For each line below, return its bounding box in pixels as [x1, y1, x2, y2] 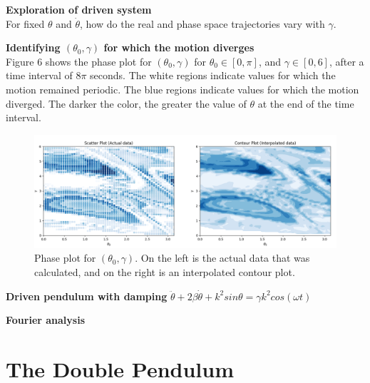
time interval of [6, 68, 73, 83]
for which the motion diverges [103, 40, 255, 55]
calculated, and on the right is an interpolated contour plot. [34, 264, 295, 279]
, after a [329, 53, 364, 68]
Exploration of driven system [6, 2, 152, 16]
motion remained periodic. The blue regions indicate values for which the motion [6, 81, 359, 96]
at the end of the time [257, 96, 354, 111]
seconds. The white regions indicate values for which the [90, 68, 336, 83]
